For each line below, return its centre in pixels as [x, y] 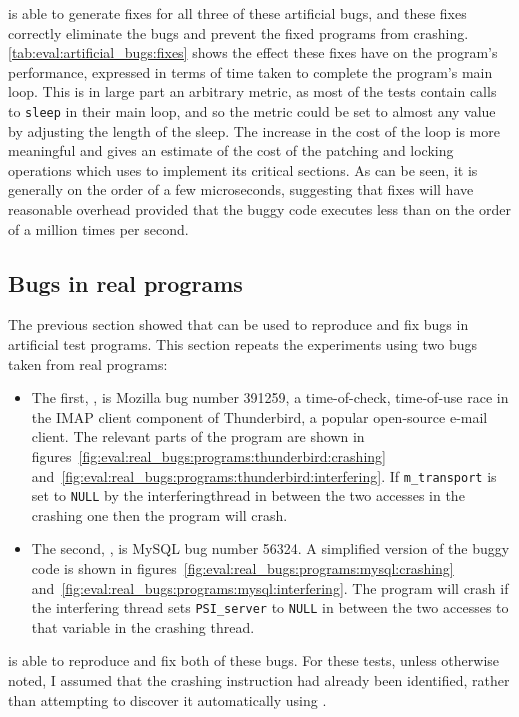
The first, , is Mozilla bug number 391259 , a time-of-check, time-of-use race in [270, 397]
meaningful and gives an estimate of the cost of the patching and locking [231, 150]
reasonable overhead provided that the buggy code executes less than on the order [259, 209]
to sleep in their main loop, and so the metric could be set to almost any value [252, 110]
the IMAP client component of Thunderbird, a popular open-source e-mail [259, 416]
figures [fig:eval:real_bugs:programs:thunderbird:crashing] [208, 455]
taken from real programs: [88, 363]
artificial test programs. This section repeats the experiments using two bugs [242, 343]
